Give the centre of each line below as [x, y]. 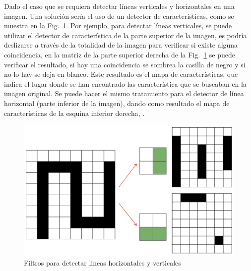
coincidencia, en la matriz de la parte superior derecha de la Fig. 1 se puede [120, 54]
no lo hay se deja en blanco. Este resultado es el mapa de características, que [121, 74]
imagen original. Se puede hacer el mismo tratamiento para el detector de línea [124, 93]
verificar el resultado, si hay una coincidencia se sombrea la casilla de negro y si [125, 64]
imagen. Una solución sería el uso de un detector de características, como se [119, 16]
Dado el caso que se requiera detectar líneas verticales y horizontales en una [119, 6]
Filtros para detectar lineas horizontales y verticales [102, 263]
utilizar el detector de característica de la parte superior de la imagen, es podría [125, 35]
